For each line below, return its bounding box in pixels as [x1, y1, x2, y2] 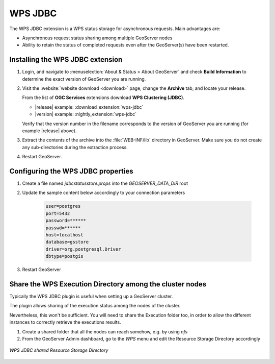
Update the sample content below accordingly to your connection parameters [22, 189, 185, 196]
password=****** [45, 217, 87, 224]
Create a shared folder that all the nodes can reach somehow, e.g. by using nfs [22, 328, 188, 334]
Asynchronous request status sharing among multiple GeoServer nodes [22, 35, 173, 41]
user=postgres [45, 203, 81, 209]
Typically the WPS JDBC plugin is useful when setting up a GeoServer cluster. [9, 294, 173, 300]
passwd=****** [45, 225, 81, 231]
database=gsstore [45, 239, 89, 245]
